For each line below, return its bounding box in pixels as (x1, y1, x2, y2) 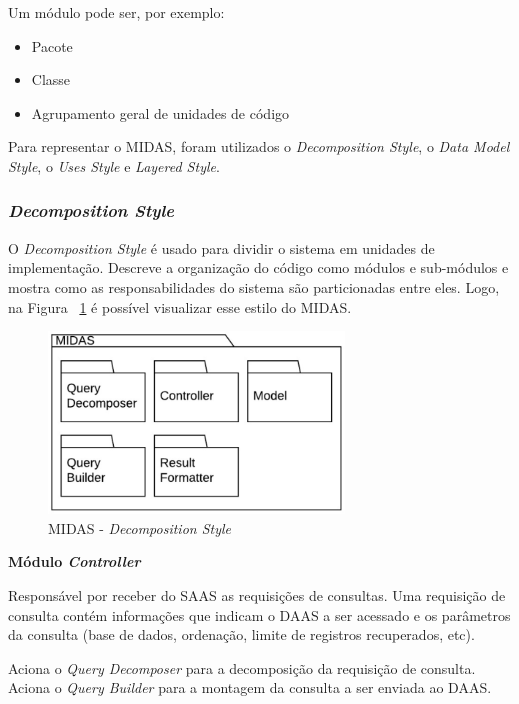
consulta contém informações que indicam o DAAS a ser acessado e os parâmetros (8, 604, 511, 625)
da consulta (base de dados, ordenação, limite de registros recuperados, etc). (8, 624, 475, 645)
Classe (31, 69, 71, 90)
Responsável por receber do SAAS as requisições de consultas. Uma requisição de (8, 585, 506, 606)
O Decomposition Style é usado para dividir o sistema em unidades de (8, 237, 435, 258)
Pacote (31, 35, 73, 56)
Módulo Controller (8, 551, 141, 572)
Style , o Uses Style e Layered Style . (8, 155, 220, 176)
